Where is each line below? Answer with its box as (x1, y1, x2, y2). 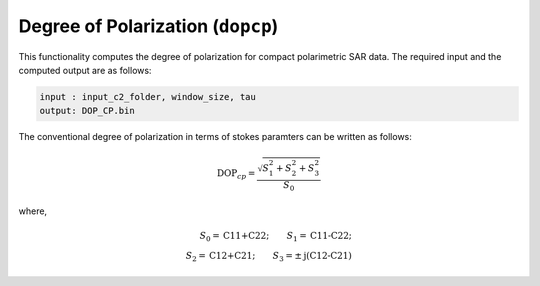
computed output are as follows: (18, 64, 152, 76)
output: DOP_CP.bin (39, 105, 135, 117)
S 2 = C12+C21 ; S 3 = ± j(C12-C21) (185, 250, 352, 264)
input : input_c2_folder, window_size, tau (39, 91, 257, 102)
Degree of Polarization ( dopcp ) (18, 15, 279, 37)
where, (18, 205, 48, 217)
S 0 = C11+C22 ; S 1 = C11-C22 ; (199, 230, 352, 244)
